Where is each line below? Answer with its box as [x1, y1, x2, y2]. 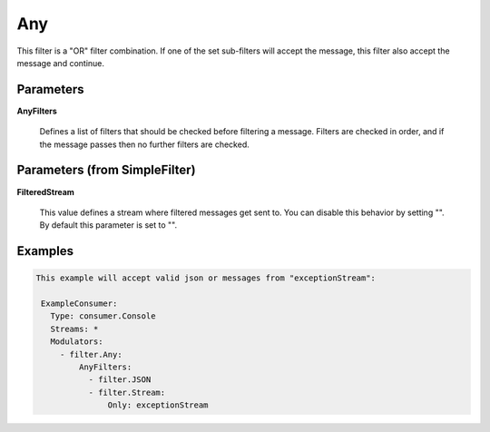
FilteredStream [16, 186, 74, 197]
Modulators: [50, 337, 103, 347]
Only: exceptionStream [107, 400, 209, 410]
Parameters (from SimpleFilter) [16, 162, 196, 178]
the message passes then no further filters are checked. [39, 139, 250, 150]
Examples [16, 243, 74, 259]
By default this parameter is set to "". [39, 220, 177, 231]
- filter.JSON [88, 375, 152, 385]
